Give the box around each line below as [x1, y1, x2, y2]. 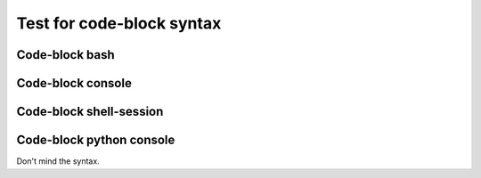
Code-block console [16, 76, 133, 91]
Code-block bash [16, 47, 115, 62]
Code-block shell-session [16, 104, 164, 119]
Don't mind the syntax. [16, 156, 100, 166]
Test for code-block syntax [16, 13, 222, 33]
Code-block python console [16, 133, 175, 148]
